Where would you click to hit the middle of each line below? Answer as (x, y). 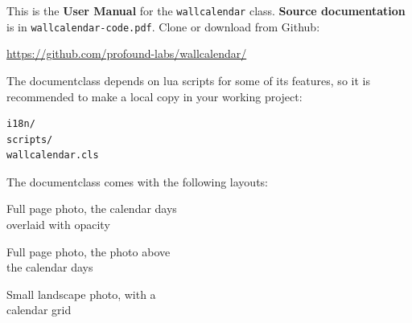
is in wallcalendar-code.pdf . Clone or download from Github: (163, 26)
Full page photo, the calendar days (92, 209)
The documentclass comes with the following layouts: (137, 181)
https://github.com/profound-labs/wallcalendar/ (127, 53)
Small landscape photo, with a (81, 294)
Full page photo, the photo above (89, 251)
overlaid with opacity (58, 225)
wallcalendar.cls (53, 155)
